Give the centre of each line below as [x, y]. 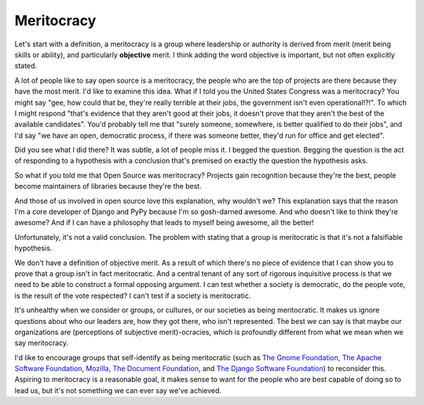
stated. [26, 66]
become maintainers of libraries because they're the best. [108, 186]
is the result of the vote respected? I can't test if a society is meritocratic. [133, 296]
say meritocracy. [42, 343]
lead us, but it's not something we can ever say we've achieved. [118, 390]
